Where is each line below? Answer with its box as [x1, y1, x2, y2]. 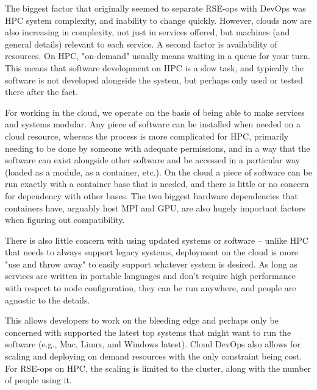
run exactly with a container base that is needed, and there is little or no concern [5, 177, 309, 190]
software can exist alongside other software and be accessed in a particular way [5, 154, 300, 166]
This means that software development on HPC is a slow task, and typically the [5, 61, 304, 74]
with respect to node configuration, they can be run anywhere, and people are [5, 282, 296, 294]
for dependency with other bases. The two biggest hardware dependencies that [5, 189, 298, 202]
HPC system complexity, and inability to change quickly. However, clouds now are [5, 13, 312, 26]
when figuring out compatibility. [5, 213, 125, 226]
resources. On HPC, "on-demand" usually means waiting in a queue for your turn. [5, 49, 310, 62]
